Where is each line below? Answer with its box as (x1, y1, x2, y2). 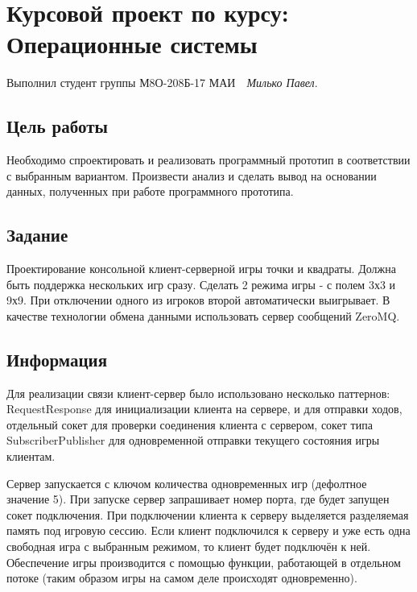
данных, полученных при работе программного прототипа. (6, 183, 294, 200)
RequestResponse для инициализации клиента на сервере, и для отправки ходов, (6, 400, 403, 417)
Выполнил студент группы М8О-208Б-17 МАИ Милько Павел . (6, 74, 318, 91)
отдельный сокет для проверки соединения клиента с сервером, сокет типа (6, 416, 373, 433)
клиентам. (6, 448, 56, 465)
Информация (6, 346, 108, 371)
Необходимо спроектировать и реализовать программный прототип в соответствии (6, 151, 411, 168)
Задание (6, 222, 68, 247)
